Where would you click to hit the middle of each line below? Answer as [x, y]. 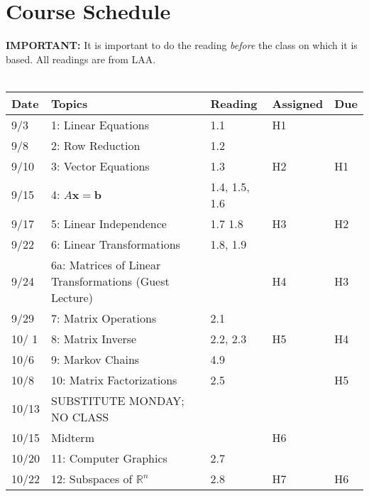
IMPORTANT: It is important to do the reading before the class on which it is [182, 45]
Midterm [73, 437]
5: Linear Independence [109, 223]
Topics [70, 103]
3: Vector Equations [100, 166]
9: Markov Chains [95, 359]
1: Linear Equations [100, 124]
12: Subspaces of [92, 478]
